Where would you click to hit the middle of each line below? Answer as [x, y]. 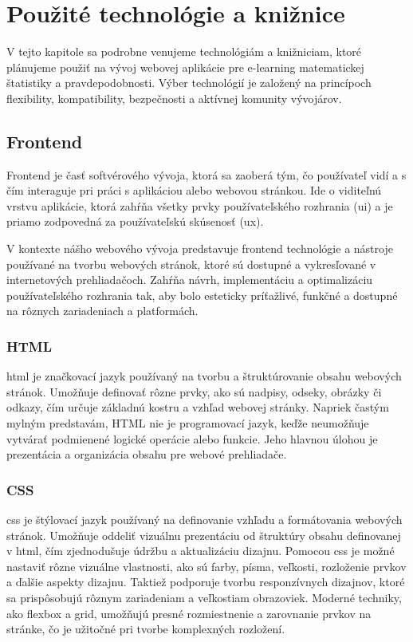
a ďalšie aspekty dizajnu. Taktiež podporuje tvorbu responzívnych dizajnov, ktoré [206, 582]
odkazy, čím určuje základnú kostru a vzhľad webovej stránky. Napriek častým [198, 407]
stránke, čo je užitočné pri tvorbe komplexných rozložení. [146, 629]
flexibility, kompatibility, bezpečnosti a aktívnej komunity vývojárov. [174, 98]
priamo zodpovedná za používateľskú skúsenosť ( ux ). [135, 221]
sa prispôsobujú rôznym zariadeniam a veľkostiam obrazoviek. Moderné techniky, [204, 598]
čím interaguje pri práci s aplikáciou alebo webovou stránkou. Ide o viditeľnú [194, 190]
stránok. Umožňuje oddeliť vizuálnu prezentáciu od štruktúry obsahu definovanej [204, 535]
